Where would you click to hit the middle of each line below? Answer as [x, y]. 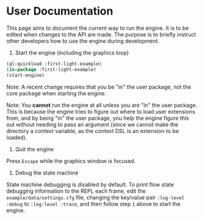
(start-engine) [26, 75]
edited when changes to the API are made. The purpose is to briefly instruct [101, 34]
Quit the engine [34, 149]
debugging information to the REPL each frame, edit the [76, 191]
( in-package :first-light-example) [51, 69]
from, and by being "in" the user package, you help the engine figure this [98, 118]
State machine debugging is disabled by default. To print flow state [90, 184]
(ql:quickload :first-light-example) [54, 64]
